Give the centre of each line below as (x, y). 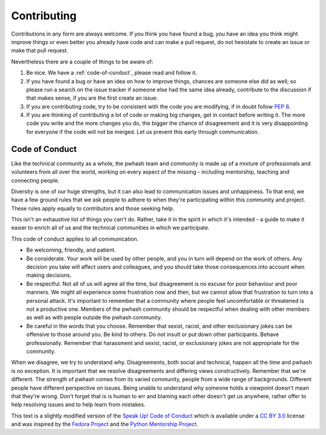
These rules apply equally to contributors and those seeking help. (93, 208)
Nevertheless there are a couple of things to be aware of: (82, 62)
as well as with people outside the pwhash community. (94, 317)
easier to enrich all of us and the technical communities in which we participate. (110, 228)
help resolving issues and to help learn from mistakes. (78, 405)
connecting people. (35, 180)
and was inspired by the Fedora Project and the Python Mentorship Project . (105, 424)
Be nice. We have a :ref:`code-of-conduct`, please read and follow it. (112, 73)
